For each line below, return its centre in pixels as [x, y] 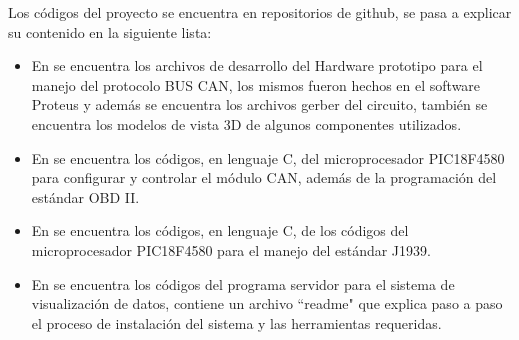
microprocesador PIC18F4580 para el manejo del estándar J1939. [231, 249]
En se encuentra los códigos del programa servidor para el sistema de [243, 283]
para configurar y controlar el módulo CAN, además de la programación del [264, 177]
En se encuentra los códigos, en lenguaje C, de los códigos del [220, 230]
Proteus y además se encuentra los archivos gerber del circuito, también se [259, 104]
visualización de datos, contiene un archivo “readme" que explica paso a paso [267, 303]
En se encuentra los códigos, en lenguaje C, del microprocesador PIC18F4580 [268, 157]
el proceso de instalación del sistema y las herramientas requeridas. [236, 322]
